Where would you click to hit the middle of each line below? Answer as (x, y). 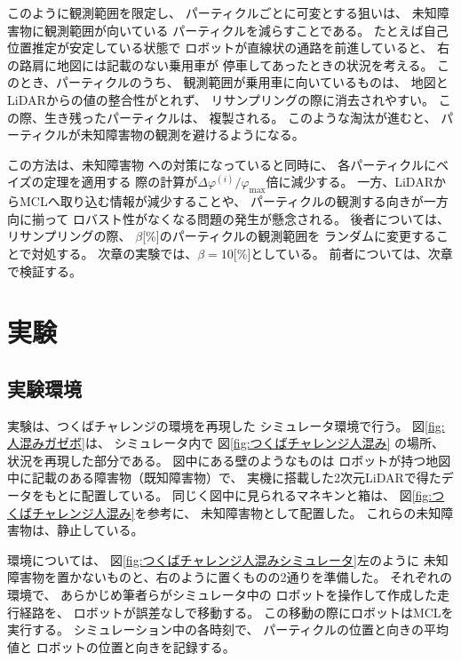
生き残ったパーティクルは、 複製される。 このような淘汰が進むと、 (240, 117)
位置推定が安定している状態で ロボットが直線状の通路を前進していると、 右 (228, 48)
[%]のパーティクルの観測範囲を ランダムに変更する (290, 236)
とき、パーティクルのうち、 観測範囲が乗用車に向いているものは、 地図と (234, 82)
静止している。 (100, 530)
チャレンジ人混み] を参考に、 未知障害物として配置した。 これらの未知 (236, 512)
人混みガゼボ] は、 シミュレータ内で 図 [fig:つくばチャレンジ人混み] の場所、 (226, 443)
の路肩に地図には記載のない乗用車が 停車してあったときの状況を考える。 (220, 64)
